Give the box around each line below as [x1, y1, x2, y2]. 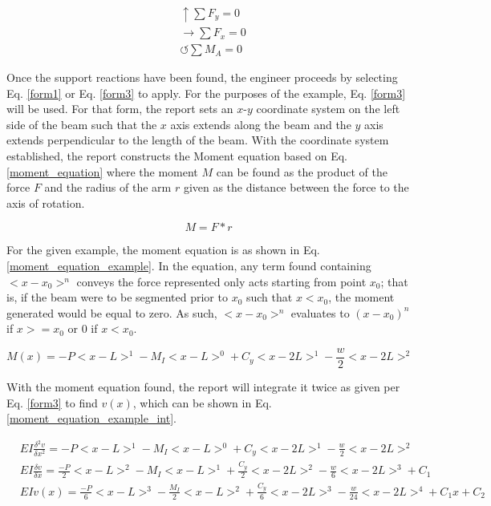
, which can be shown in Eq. [132, 394, 272, 411]
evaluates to [290, 304, 350, 321]
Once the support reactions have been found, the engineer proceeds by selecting [6, 69, 398, 86]
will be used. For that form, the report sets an [6, 100, 233, 117]
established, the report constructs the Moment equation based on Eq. [6, 148, 347, 164]
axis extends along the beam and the [170, 115, 351, 132]
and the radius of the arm [44, 179, 172, 196]
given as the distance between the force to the [183, 179, 409, 196]
